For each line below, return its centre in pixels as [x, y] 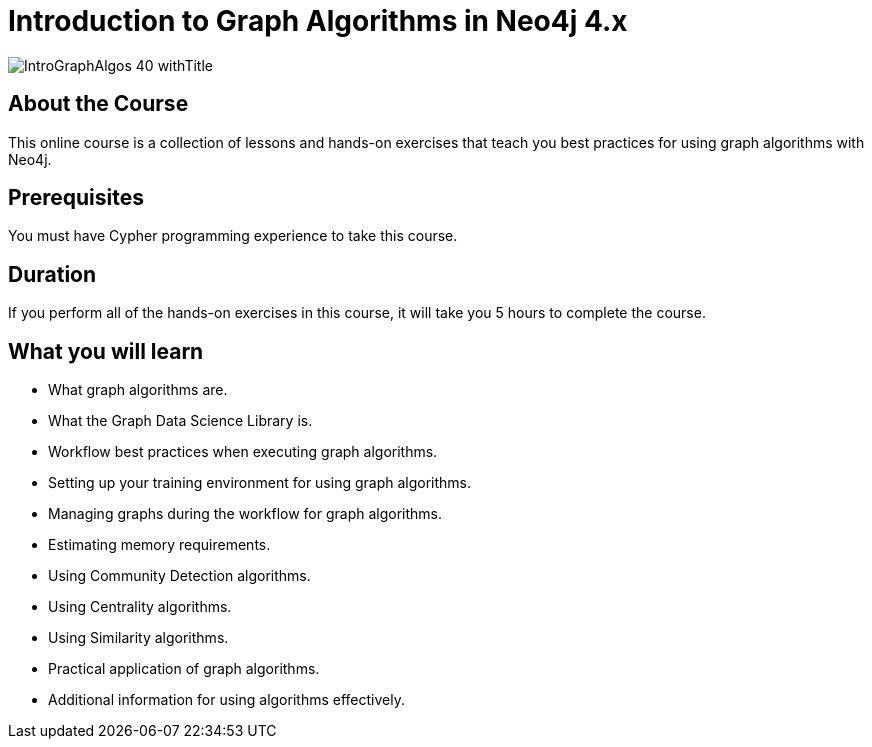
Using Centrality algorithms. [140, 607]
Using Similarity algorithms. [138, 638]
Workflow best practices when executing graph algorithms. [243, 452]
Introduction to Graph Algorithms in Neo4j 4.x [318, 21]
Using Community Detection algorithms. [179, 576]
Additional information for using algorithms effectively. [226, 700]
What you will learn [106, 351]
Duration [52, 274]
